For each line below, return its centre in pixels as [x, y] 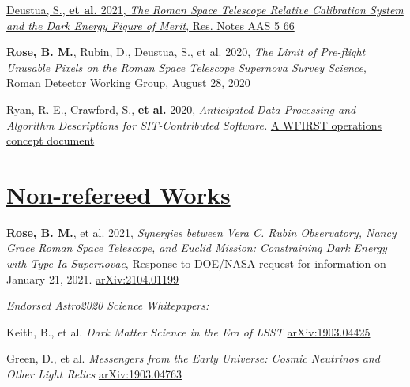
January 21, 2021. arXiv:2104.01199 [93, 278]
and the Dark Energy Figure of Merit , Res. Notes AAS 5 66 [150, 25]
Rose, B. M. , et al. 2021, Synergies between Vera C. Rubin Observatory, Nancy [201, 232]
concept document [51, 140]
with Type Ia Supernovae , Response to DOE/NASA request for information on [196, 263]
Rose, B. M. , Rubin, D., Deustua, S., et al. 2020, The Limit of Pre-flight [186, 52]
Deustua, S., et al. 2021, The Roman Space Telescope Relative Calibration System [205, 9]
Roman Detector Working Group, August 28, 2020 [128, 83]
